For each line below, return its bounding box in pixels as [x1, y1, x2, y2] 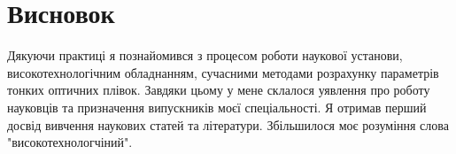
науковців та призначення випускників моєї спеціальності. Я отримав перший [7, 97, 427, 116]
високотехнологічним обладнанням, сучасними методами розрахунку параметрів [7, 63, 439, 81]
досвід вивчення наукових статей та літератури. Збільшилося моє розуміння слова [7, 115, 449, 134]
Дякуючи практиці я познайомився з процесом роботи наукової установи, [7, 46, 403, 65]
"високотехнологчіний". [7, 133, 133, 151]
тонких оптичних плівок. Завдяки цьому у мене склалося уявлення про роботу [7, 81, 430, 99]
